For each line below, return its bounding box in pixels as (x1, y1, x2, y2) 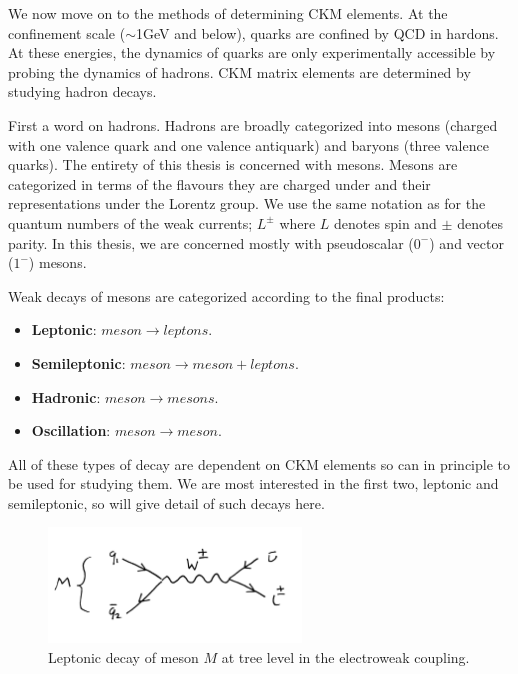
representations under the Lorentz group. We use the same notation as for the (8, 193, 486, 214)
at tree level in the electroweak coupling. (221, 646, 470, 667)
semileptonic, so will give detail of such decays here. (8, 492, 325, 513)
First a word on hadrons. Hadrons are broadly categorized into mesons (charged (8, 114, 498, 135)
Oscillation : (31, 420, 111, 441)
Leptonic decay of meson (48, 646, 199, 667)
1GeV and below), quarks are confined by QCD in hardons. (135, 22, 499, 43)
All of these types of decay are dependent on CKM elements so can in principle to (8, 453, 511, 474)
